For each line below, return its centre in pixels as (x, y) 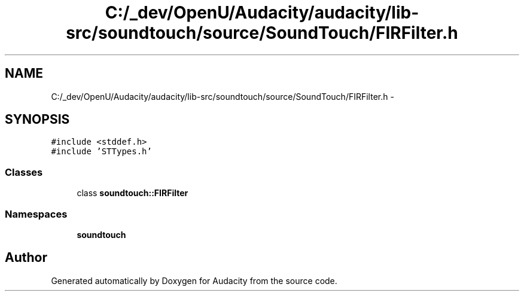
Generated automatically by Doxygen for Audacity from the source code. (194, 280)
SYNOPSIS (37, 120)
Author (26, 258)
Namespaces (36, 214)
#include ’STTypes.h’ (101, 152)
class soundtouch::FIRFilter (132, 193)
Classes (24, 172)
